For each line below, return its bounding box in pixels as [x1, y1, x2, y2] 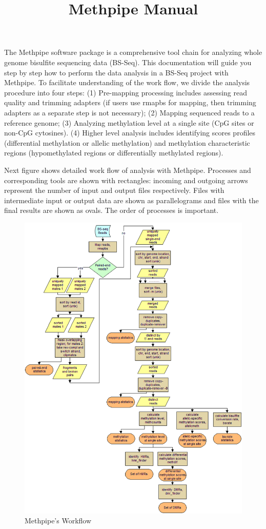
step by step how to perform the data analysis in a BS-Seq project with [4, 67, 229, 77]
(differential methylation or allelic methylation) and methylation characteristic [4, 137, 250, 148]
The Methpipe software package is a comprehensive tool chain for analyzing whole [4, 47, 262, 57]
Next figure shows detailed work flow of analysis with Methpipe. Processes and [4, 164, 251, 175]
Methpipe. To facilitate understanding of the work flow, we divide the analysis [4, 77, 250, 88]
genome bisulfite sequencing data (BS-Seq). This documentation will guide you [4, 56, 252, 67]
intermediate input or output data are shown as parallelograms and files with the [4, 194, 259, 205]
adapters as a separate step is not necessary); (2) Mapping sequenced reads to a [4, 107, 255, 117]
